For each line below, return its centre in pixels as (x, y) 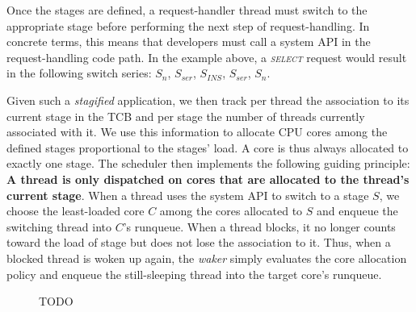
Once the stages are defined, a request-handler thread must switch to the (187, 10)
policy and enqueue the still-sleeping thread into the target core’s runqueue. (194, 274)
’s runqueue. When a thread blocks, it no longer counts (259, 226)
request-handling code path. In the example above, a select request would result (207, 57)
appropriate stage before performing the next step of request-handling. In (188, 25)
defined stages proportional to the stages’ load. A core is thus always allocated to (208, 147)
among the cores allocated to (231, 211)
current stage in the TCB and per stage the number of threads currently (186, 116)
